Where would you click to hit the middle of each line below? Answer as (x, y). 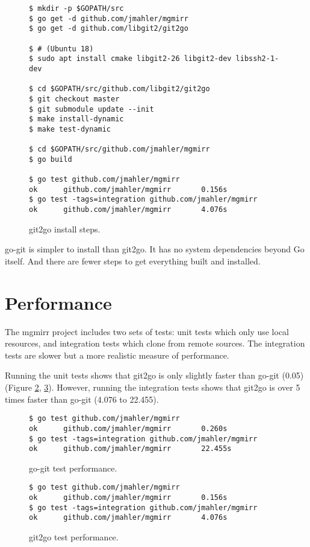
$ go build (51, 159)
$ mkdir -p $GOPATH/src (76, 8)
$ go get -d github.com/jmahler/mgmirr (109, 18)
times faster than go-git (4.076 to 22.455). (82, 399)
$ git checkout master (74, 99)
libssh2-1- (257, 59)
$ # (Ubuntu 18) (61, 49)
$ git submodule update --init (91, 109)
